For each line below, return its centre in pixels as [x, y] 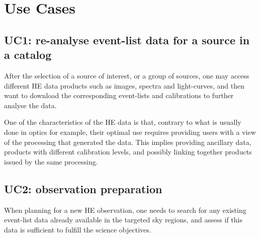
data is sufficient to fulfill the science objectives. [78, 229]
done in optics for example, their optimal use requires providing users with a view [130, 132]
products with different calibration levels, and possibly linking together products [128, 152]
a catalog [28, 55]
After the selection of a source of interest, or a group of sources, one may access [127, 75]
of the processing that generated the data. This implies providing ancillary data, [128, 142]
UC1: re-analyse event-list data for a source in [127, 39]
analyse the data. [30, 105]
